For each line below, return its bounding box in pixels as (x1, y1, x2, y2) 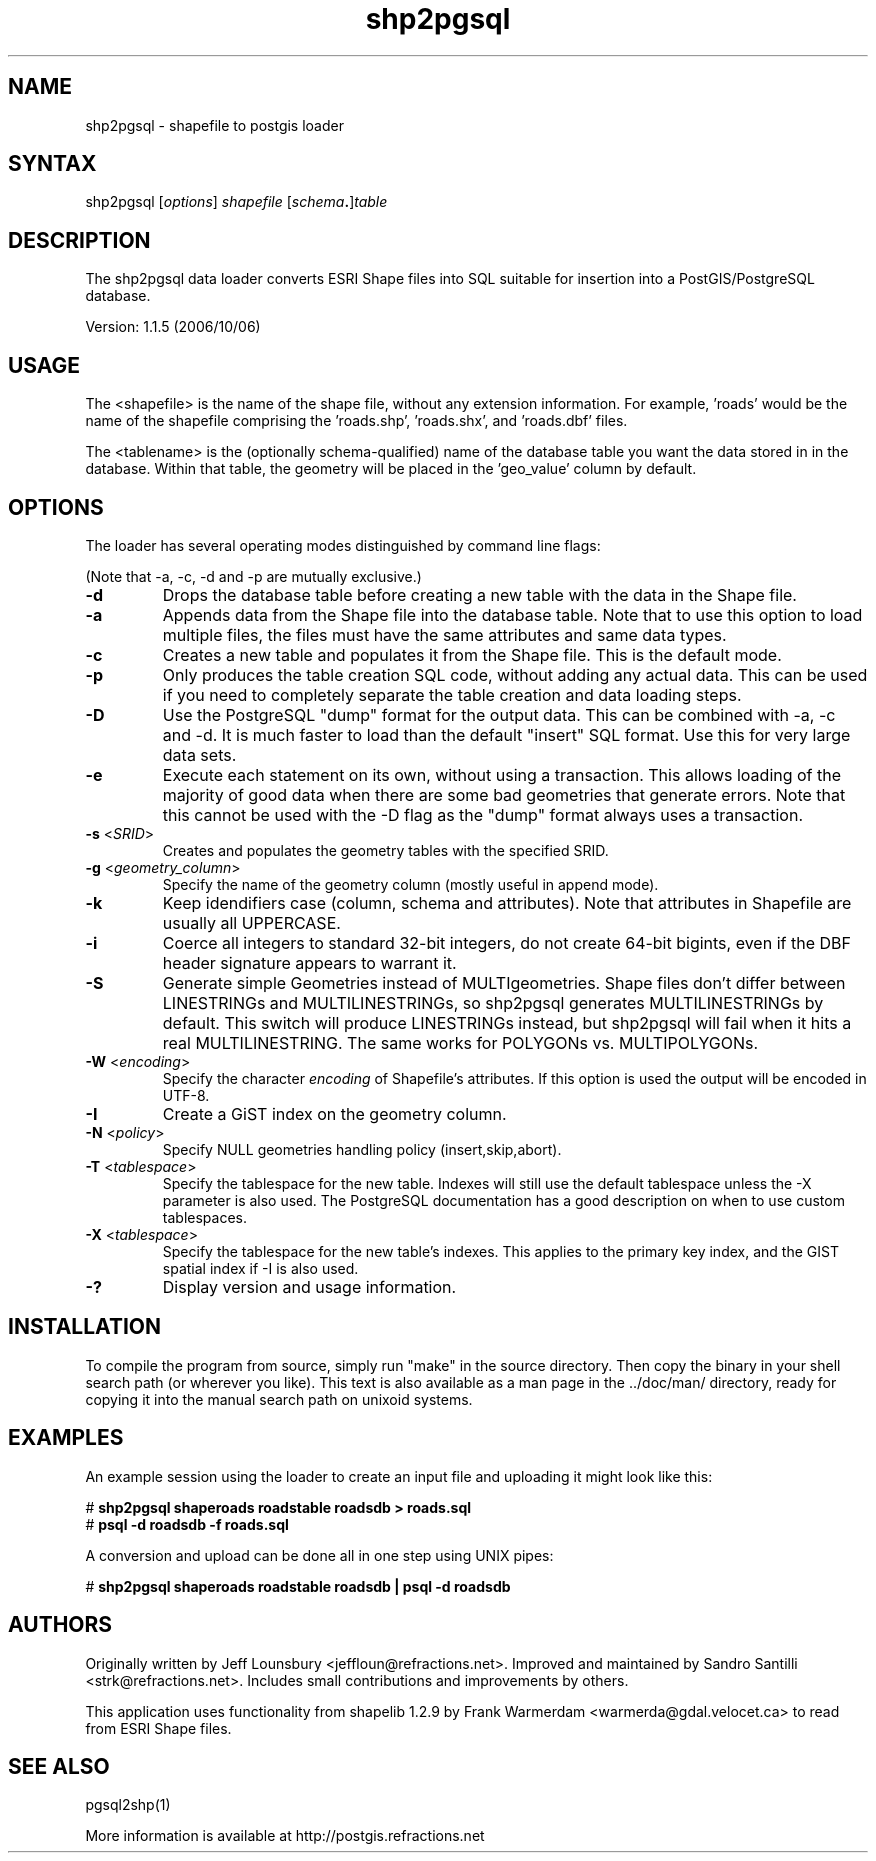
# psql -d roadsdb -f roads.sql (85, 1515, 289, 1533)
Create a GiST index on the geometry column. (162, 1103, 507, 1124)
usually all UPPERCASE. (162, 912, 341, 933)
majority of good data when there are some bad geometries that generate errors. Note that (162, 784, 846, 805)
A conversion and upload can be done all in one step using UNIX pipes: (85, 1546, 554, 1564)
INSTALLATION (8, 1314, 161, 1340)
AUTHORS (8, 1612, 113, 1638)
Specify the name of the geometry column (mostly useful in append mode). (162, 875, 659, 893)
